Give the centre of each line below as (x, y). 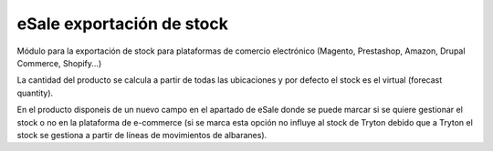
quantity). (35, 93)
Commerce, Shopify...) (59, 63)
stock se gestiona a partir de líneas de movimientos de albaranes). (142, 135)
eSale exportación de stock (122, 24)
